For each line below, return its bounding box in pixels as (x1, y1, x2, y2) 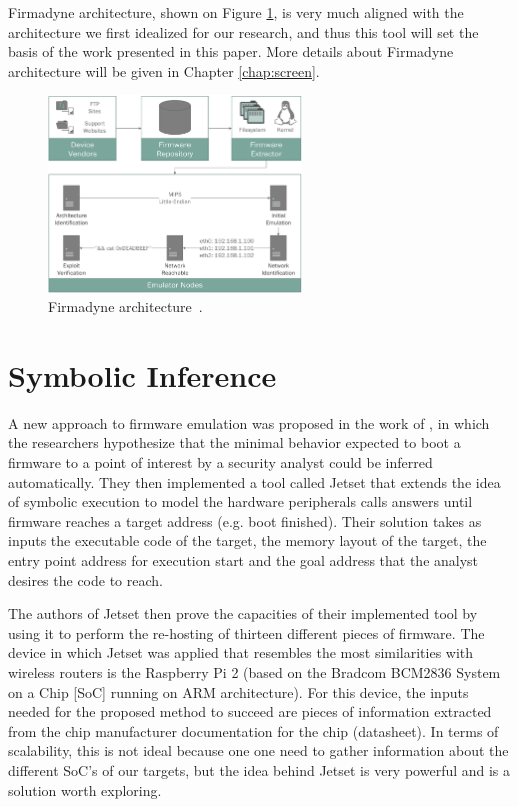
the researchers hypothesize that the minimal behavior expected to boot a (8, 432, 461, 453)
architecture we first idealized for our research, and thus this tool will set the (8, 21, 479, 42)
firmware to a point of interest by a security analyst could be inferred (8, 452, 433, 473)
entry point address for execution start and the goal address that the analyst (8, 550, 479, 571)
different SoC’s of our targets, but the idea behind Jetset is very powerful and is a (8, 759, 511, 780)
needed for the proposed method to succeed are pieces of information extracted (8, 701, 492, 722)
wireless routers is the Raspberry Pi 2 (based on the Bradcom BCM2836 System (8, 662, 501, 682)
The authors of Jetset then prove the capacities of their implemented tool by (8, 603, 478, 624)
